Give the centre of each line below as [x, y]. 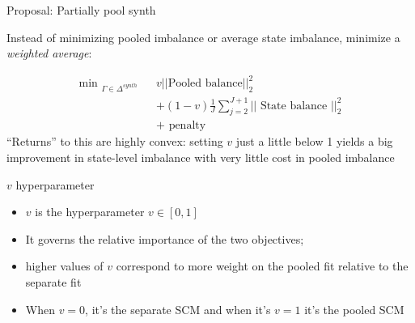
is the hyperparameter [90, 212]
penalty [187, 126]
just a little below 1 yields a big [314, 141]
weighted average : [49, 53]
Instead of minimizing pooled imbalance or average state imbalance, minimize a [203, 37]
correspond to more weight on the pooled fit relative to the [262, 266]
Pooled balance [205, 84]
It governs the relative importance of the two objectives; [165, 238]
